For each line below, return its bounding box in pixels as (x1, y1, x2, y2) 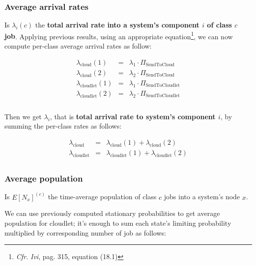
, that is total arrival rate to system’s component (50, 111, 216, 121)
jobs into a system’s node (164, 191, 240, 202)
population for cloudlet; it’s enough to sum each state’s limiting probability (4, 217, 231, 228)
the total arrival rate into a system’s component (35, 20, 199, 30)
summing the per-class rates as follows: (4, 121, 122, 131)
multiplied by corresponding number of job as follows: (4, 227, 166, 238)
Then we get (4, 111, 42, 121)
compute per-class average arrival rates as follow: (4, 41, 152, 51)
